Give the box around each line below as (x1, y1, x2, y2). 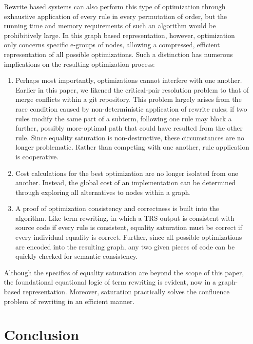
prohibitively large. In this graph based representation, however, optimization (4, 30, 235, 40)
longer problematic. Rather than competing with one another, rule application (15, 142, 249, 152)
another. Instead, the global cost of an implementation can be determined (15, 177, 236, 188)
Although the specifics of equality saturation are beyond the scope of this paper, (4, 267, 244, 277)
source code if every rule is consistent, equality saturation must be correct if (15, 222, 242, 232)
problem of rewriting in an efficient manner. (4, 296, 135, 306)
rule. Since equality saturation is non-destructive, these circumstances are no (15, 132, 245, 142)
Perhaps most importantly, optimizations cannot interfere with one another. (15, 75, 242, 85)
